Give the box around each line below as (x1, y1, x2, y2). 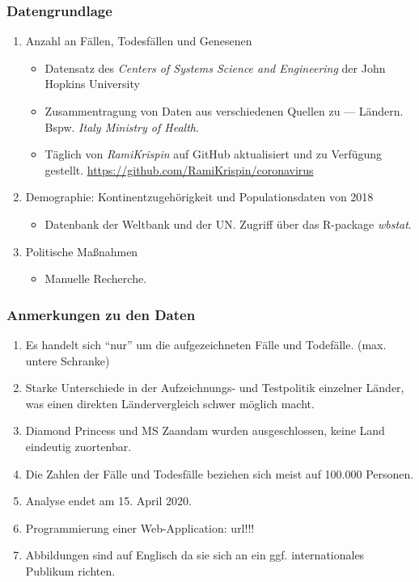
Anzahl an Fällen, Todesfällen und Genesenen (25, 32, 252, 49)
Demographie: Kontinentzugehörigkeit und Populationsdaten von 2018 (25, 188, 374, 205)
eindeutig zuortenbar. (25, 437, 132, 454)
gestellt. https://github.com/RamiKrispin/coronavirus (44, 161, 314, 178)
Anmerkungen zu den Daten (6, 304, 196, 324)
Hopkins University (44, 75, 140, 92)
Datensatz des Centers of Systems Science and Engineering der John (44, 59, 386, 76)
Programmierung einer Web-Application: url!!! (25, 519, 255, 536)
